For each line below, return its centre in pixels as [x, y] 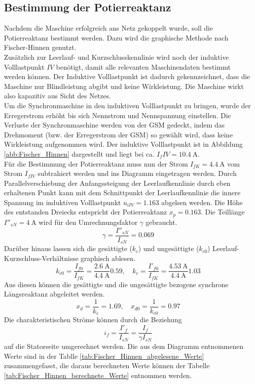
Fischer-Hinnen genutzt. [40, 47]
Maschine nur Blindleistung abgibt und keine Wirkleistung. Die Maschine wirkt [124, 86]
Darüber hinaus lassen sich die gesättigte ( [68, 248]
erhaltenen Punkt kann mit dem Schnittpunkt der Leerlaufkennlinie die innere [122, 192]
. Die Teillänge [223, 212]
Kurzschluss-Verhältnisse [41, 258]
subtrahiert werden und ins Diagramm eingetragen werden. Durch [137, 173]
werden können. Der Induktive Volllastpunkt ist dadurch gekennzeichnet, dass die [127, 76]
